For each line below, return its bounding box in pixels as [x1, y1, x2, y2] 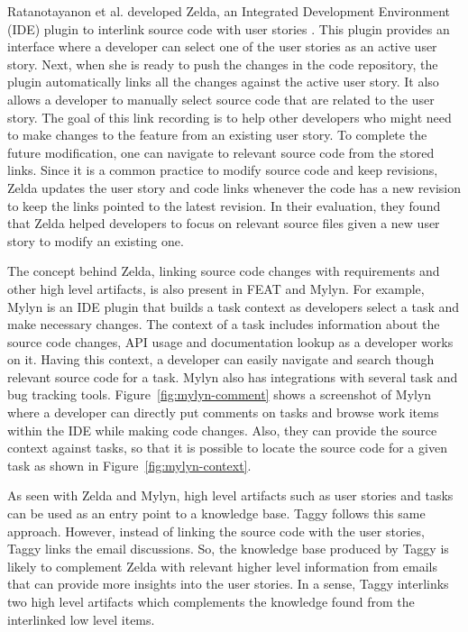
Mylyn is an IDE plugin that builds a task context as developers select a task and [7, 297, 460, 316]
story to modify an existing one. [7, 231, 184, 250]
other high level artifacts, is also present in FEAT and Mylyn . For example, [7, 279, 425, 298]
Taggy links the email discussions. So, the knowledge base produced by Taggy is [7, 539, 449, 558]
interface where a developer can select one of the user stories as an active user [7, 37, 437, 56]
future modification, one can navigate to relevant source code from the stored [7, 142, 435, 161]
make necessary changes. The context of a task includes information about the [7, 315, 440, 334]
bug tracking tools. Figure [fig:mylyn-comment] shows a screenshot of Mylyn [7, 385, 432, 404]
